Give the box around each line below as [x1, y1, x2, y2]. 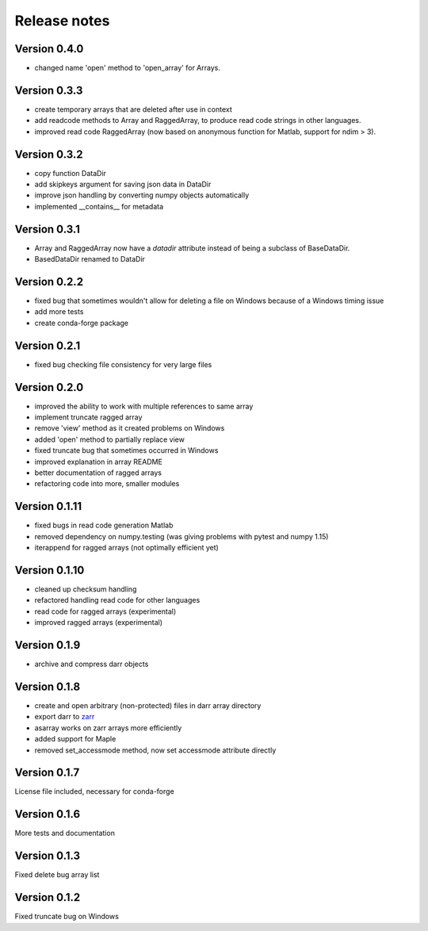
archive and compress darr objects [34, 659, 149, 669]
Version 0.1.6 [14, 807, 81, 821]
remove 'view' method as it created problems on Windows [34, 423, 225, 433]
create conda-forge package [34, 318, 129, 328]
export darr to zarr [34, 712, 95, 722]
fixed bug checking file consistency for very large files [34, 359, 212, 369]
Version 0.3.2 [14, 148, 83, 161]
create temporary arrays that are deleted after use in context [34, 104, 233, 114]
